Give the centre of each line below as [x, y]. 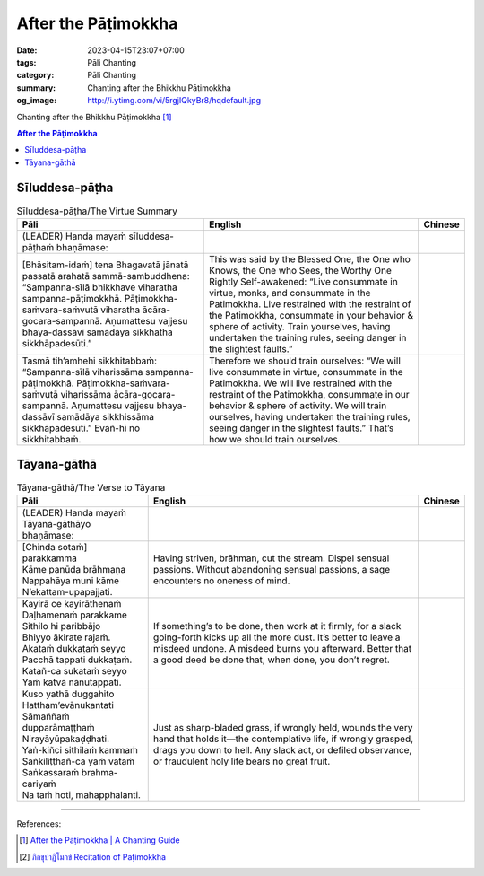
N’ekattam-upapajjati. [67, 591]
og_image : [37, 101]
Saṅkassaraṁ [51, 772]
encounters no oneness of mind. [221, 581]
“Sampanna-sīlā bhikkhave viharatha [100, 287]
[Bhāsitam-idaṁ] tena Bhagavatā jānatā [105, 265]
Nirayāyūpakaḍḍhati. [66, 739]
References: [39, 823]
